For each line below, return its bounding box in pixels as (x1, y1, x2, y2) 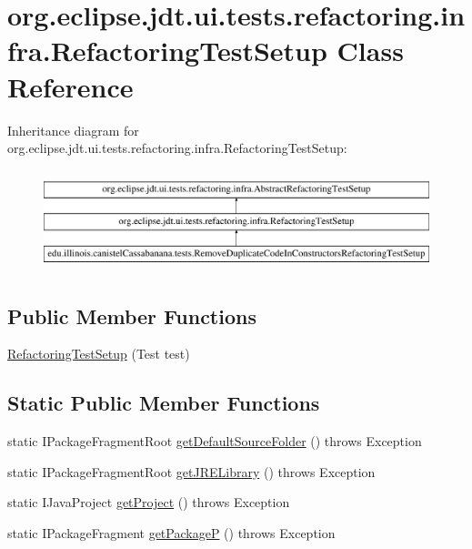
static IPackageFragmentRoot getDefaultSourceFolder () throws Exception (7, 432, 422, 451)
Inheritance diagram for (7, 120, 139, 139)
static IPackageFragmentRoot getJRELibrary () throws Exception (7, 462, 376, 481)
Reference (7, 67, 134, 105)
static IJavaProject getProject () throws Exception (7, 493, 290, 512)
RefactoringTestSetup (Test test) (7, 344, 190, 363)
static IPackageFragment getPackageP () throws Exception (7, 524, 336, 543)
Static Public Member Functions (7, 389, 320, 417)
